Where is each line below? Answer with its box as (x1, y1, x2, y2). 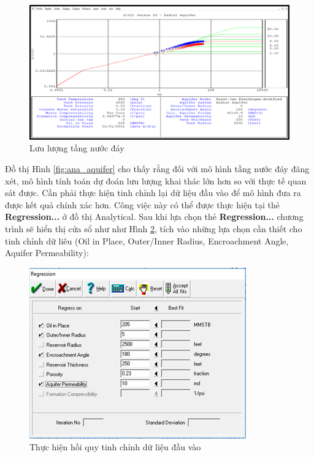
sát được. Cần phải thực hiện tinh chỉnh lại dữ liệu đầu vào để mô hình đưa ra (5, 186, 301, 199)
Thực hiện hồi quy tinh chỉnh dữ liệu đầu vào (29, 440, 201, 453)
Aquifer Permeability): (5, 246, 89, 259)
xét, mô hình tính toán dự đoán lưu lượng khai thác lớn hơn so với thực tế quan (5, 174, 307, 187)
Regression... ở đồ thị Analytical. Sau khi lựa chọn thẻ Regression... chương (5, 210, 304, 223)
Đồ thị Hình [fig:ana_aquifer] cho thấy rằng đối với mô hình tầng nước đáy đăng (5, 162, 310, 175)
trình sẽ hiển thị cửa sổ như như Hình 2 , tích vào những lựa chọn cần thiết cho (5, 222, 302, 235)
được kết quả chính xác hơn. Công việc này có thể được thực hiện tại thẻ (5, 198, 280, 211)
